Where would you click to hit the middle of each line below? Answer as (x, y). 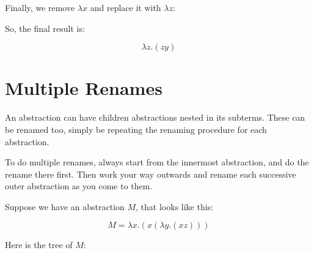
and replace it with (126, 7)
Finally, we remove (40, 7)
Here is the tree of (39, 245)
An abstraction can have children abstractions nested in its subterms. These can (155, 117)
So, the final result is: (45, 28)
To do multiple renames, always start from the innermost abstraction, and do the (157, 162)
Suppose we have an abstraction (65, 206)
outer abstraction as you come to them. (79, 186)
